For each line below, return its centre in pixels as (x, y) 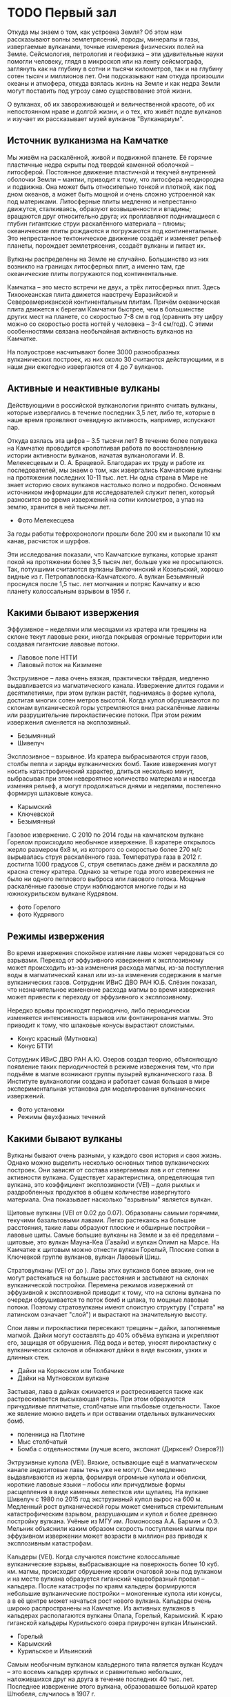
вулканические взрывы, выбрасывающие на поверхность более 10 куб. (113, 1564)
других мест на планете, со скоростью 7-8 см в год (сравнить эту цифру (115, 316)
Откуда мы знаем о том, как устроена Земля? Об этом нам (95, 32)
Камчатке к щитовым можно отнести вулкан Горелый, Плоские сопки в (113, 1250)
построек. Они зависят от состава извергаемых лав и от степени (103, 1170)
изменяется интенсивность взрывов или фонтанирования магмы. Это (110, 1018)
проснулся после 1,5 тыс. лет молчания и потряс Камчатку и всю (104, 583)
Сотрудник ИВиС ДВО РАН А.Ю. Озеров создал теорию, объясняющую (113, 1060)
